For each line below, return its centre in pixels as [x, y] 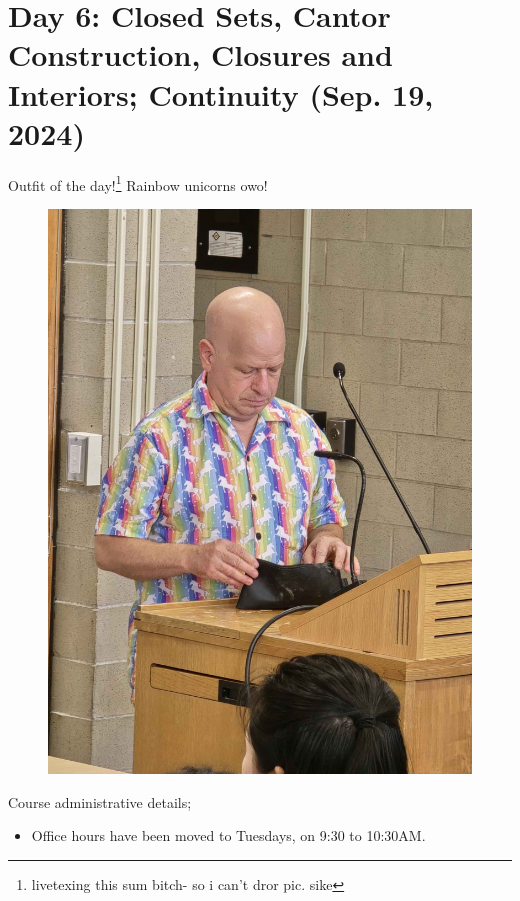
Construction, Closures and [200, 54]
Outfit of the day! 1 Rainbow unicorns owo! [138, 183]
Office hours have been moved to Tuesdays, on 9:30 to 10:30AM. [228, 835]
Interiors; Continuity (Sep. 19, [221, 93]
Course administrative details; [100, 801]
